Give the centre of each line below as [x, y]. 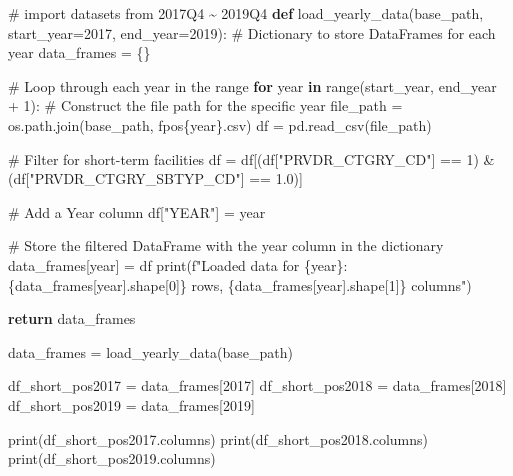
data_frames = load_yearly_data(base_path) [150, 351]
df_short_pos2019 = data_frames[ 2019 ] [131, 404]
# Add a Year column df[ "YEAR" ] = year [137, 211]
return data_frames [72, 318]
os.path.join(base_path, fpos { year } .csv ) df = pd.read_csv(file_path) [220, 124]
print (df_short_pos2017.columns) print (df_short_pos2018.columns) [218, 438]
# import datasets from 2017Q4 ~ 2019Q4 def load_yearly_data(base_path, [246, 13]
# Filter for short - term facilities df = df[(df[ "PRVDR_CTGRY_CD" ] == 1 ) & [251, 158]
